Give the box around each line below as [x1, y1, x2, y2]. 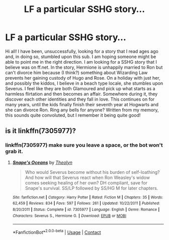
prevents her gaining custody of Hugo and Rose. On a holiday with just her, [5, 75, 160, 81]
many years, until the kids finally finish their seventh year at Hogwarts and [5, 101, 159, 107]
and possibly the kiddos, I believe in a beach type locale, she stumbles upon [5, 80, 163, 86]
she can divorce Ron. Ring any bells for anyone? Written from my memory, [5, 107, 159, 113]
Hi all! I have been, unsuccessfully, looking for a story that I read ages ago [5, 48, 158, 54]
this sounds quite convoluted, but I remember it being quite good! [5, 112, 141, 118]
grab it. [5, 148, 24, 155]
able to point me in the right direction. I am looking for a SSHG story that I [5, 59, 157, 65]
